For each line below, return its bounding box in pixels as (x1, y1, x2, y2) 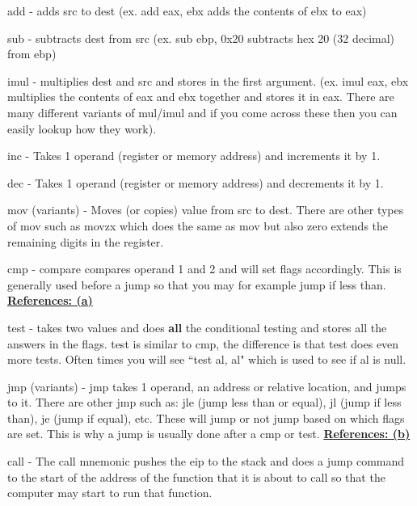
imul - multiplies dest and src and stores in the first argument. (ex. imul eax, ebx (7, 72, 409, 89)
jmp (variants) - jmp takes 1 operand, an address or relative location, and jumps (7, 377, 406, 394)
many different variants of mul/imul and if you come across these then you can (7, 103, 398, 120)
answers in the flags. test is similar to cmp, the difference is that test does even (7, 335, 399, 352)
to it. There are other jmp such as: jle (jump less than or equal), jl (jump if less (7, 394, 402, 411)
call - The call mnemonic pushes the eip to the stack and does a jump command (7, 453, 405, 470)
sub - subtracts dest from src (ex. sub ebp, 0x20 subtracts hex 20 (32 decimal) (7, 29, 395, 46)
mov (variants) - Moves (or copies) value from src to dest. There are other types (7, 201, 404, 218)
